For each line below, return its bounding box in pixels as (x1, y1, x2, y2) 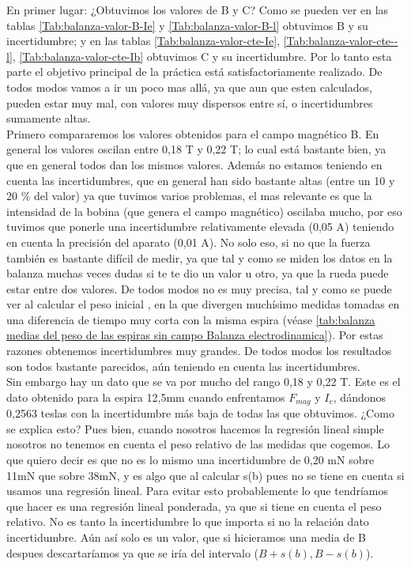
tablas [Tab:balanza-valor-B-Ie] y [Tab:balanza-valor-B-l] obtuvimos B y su (6, 17, 368, 33)
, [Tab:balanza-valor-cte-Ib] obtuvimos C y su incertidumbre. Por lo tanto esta (12, 47, 392, 64)
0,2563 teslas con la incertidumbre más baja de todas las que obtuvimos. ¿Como (6, 405, 394, 421)
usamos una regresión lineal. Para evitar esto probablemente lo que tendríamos (6, 482, 389, 499)
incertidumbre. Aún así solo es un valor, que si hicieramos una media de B (6, 529, 366, 546)
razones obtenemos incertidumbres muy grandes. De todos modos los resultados (6, 342, 392, 359)
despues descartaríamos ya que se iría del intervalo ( (6, 544, 259, 561)
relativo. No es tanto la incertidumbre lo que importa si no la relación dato (6, 513, 369, 530)
